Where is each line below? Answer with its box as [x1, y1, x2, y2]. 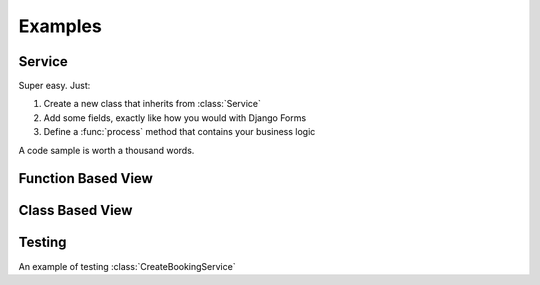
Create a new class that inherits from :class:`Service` [43, 98, 262, 110]
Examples [18, 15, 102, 37]
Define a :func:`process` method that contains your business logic [43, 126, 316, 138]
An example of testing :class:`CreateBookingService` [18, 260, 236, 272]
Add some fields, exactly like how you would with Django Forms [43, 111, 307, 124]
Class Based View [18, 202, 133, 219]
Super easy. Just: [18, 80, 91, 92]
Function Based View [18, 170, 154, 187]
